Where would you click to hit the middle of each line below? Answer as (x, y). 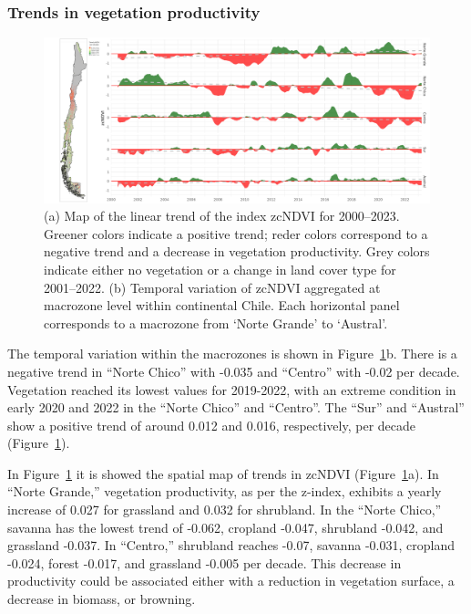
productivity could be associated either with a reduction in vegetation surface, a (231, 581)
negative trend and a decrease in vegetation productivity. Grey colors (237, 251)
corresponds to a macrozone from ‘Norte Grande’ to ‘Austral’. (216, 323)
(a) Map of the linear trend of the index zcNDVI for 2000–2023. (222, 216)
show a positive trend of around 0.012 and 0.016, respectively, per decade (212, 425)
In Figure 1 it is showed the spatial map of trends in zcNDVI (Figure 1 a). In (223, 473)
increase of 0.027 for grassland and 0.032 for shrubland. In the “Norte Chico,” (225, 510)
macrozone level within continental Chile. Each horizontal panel (222, 305)
